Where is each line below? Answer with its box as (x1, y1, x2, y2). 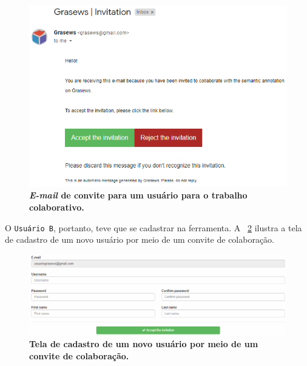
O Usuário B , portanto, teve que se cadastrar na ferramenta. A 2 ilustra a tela (5, 221, 302, 234)
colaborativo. (29, 200, 84, 213)
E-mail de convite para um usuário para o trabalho (29, 189, 248, 202)
